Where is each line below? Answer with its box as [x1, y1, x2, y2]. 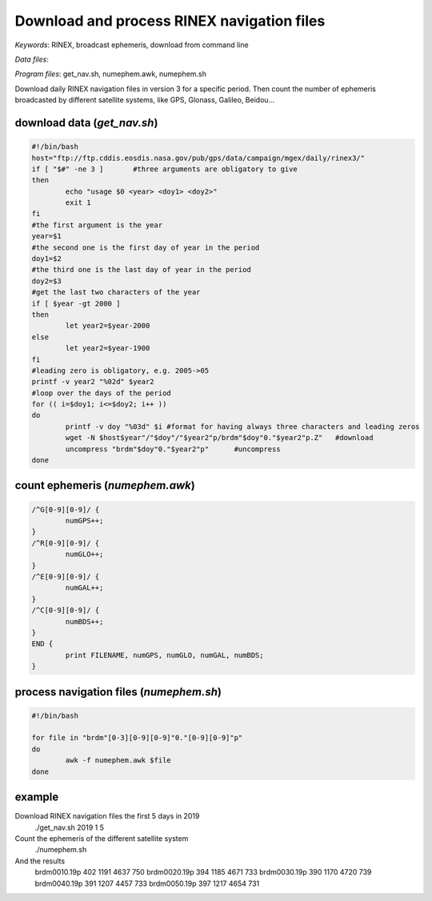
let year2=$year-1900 [65, 344, 150, 353]
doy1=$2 [31, 254, 62, 263]
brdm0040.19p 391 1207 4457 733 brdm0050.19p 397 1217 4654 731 [34, 879, 260, 888]
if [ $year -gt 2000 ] [31, 298, 121, 308]
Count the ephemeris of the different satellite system [14, 833, 189, 843]
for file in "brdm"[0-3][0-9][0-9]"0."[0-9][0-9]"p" [31, 733, 243, 743]
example [14, 791, 59, 804]
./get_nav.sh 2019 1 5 [34, 823, 104, 832]
